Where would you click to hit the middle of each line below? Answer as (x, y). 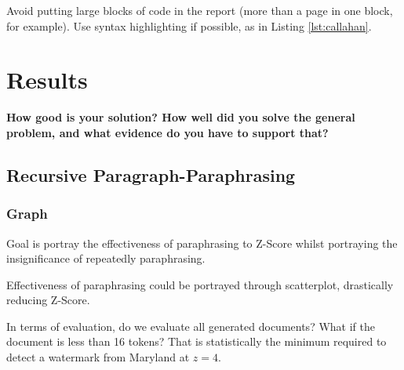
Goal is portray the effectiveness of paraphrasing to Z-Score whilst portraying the (202, 243)
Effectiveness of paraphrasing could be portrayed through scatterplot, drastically (200, 284)
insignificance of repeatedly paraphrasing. (106, 258)
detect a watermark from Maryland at (98, 357)
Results (47, 80)
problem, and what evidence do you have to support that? (167, 132)
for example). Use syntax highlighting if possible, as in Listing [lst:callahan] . (189, 25)
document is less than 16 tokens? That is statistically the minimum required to (197, 341)
